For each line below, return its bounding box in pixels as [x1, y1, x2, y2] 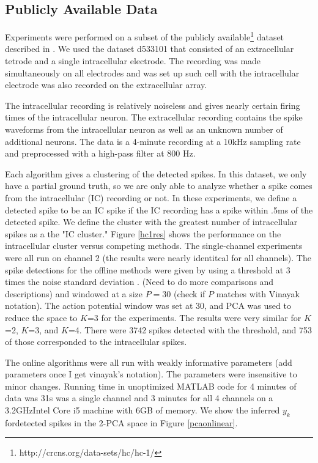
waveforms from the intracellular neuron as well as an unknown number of [5, 123, 283, 136]
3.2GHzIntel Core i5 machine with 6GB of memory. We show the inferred [5, 404, 280, 417]
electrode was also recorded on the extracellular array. [5, 78, 207, 91]
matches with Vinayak [216, 287, 300, 300]
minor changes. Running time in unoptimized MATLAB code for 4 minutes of [5, 379, 297, 392]
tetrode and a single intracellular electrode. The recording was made [5, 54, 261, 67]
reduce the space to [5, 311, 78, 324]
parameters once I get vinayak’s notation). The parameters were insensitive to [5, 368, 297, 380]
